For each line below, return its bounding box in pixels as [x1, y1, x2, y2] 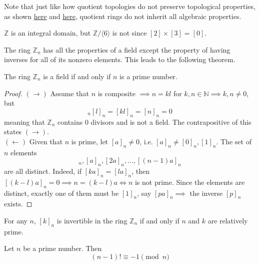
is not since [112, 28, 147, 38]
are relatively [207, 215, 248, 225]
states [4, 126, 22, 137]
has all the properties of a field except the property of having [43, 44, 230, 55]
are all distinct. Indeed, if [4, 165, 81, 176]
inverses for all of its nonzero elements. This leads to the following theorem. [4, 54, 235, 65]
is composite [97, 88, 135, 98]
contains [57, 116, 83, 127]
